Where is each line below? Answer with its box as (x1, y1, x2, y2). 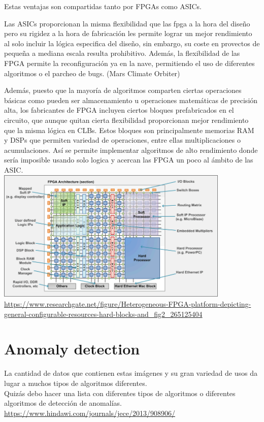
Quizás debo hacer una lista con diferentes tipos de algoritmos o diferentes (4, 387, 236, 398)
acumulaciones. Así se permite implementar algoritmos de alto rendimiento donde (4, 144, 258, 155)
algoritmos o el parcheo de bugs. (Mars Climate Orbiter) (4, 68, 180, 78)
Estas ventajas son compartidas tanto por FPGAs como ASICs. (4, 1, 202, 11)
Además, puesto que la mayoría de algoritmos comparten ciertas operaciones (4, 85, 242, 95)
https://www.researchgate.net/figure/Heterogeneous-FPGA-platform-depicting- (4, 299, 251, 309)
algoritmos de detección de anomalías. (4, 398, 122, 408)
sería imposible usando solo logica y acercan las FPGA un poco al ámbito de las (4, 154, 253, 165)
